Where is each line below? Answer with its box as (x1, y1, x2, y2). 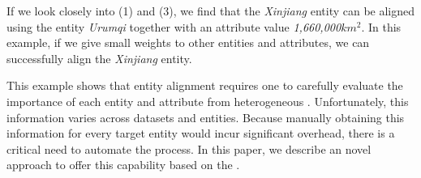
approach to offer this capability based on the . (6, 156, 240, 173)
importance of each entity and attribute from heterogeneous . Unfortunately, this (6, 92, 409, 109)
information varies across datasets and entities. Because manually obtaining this (6, 108, 405, 125)
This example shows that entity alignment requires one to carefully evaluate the (6, 77, 403, 94)
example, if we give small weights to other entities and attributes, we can (6, 34, 370, 51)
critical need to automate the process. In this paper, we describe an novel (6, 140, 372, 157)
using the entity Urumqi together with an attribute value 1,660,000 (6, 18, 342, 35)
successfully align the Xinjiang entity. (6, 49, 192, 66)
